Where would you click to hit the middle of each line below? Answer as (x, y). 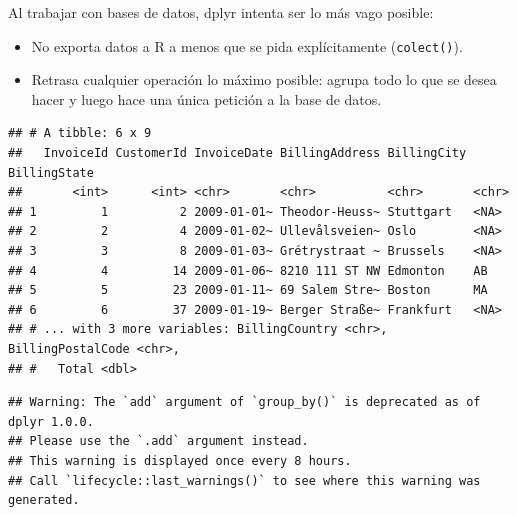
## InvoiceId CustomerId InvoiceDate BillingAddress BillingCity (237, 153)
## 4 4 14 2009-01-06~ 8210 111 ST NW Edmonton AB (248, 270)
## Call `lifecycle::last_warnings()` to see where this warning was (244, 480)
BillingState (51, 172)
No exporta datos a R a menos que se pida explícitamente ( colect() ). (247, 45)
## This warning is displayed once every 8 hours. (180, 460)
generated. (44, 500)
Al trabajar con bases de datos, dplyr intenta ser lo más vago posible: (221, 12)
